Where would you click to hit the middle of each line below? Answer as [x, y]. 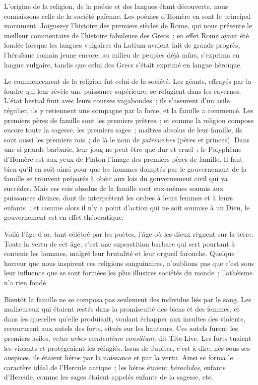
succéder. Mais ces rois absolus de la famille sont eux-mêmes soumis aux [114, 188]
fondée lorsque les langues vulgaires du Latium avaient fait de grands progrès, [122, 45]
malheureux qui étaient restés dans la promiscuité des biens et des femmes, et [122, 309]
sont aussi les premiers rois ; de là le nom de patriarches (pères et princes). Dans [127, 139]
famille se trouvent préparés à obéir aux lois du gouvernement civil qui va [116, 178]
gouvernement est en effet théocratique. [64, 217]
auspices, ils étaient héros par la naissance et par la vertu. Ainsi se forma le [119, 357]
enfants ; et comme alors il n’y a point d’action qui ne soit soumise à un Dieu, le [127, 207]
